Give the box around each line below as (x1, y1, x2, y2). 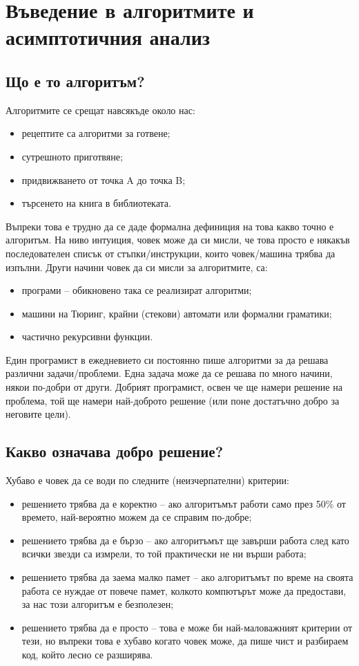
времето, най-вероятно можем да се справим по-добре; (21, 510, 252, 524)
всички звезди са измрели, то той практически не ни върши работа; (21, 546, 307, 561)
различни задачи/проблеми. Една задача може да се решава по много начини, (6, 366, 333, 380)
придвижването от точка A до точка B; (21, 172, 186, 187)
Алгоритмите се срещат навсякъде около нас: (6, 102, 195, 117)
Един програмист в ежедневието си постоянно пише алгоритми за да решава (6, 352, 329, 367)
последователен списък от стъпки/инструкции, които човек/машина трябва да (6, 246, 336, 260)
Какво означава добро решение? (6, 441, 224, 462)
